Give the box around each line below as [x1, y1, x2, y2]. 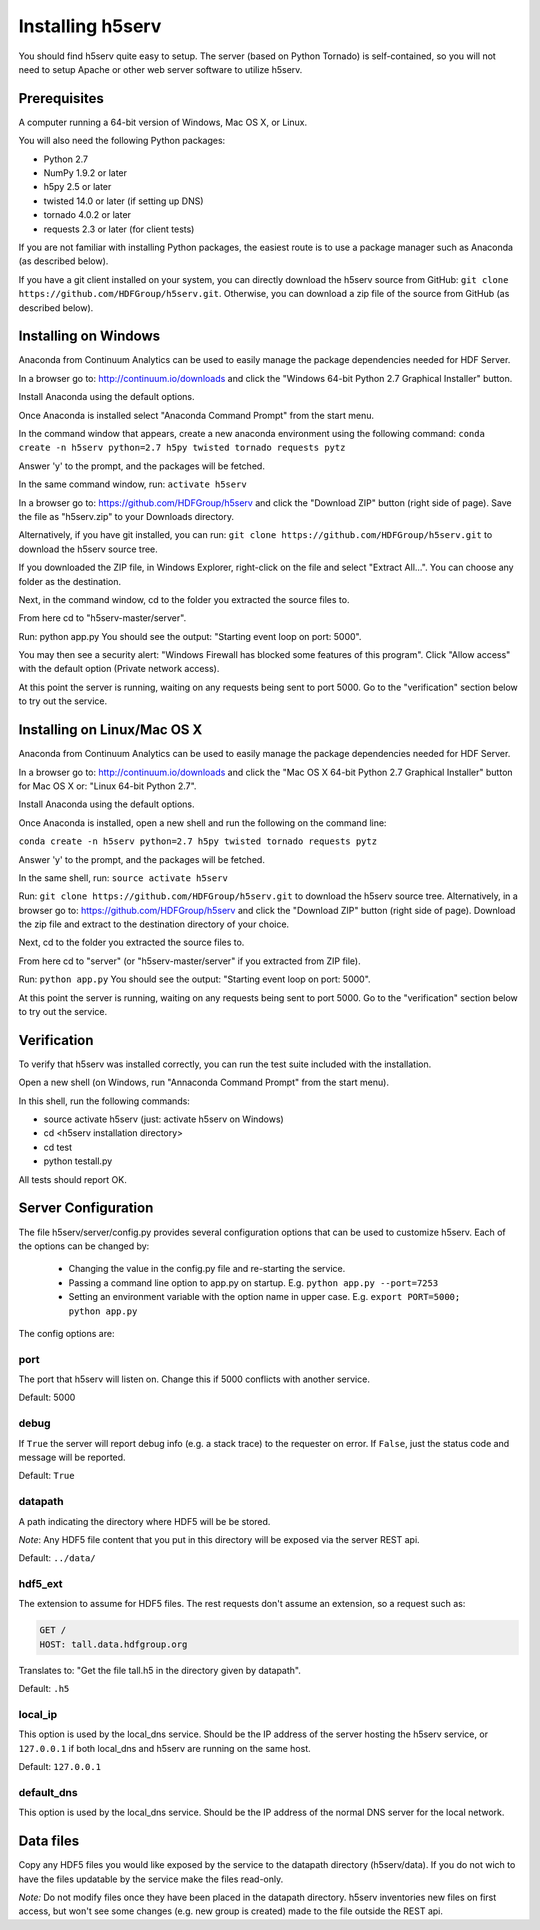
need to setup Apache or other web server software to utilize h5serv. [18, 63, 303, 75]
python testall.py [43, 1155, 113, 1167]
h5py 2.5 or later [43, 181, 112, 193]
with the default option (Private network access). [18, 663, 220, 675]
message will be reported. [18, 1451, 126, 1463]
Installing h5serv [18, 15, 162, 37]
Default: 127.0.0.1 [18, 1761, 102, 1773]
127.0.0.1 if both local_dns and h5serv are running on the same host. [18, 1742, 311, 1754]
